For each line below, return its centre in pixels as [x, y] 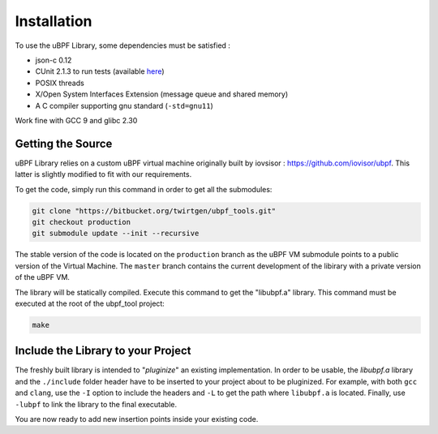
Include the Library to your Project [103, 351]
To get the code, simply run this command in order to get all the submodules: [144, 189]
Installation [54, 21]
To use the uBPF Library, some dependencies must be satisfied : [123, 45]
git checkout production [82, 222]
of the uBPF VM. [43, 277]
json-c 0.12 [54, 60]
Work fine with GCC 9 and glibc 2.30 [76, 120]
